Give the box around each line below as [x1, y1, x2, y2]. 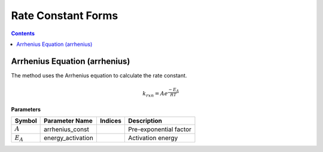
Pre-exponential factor [127, 125, 191, 134]
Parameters [11, 106, 41, 113]
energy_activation [44, 134, 94, 142]
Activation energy [127, 134, 178, 142]
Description [127, 117, 163, 125]
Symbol [14, 117, 37, 125]
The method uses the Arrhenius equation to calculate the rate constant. [11, 72, 187, 79]
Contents [11, 30, 35, 37]
